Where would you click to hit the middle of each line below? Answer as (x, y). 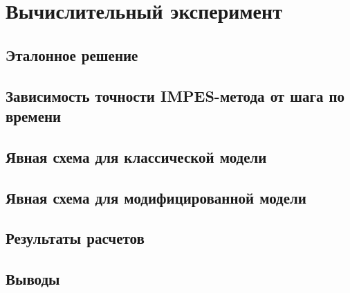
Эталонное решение (72, 54)
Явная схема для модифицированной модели (156, 197)
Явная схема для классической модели (136, 156)
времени (34, 115)
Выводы (33, 279)
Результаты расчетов (75, 238)
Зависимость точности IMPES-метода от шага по (175, 95)
